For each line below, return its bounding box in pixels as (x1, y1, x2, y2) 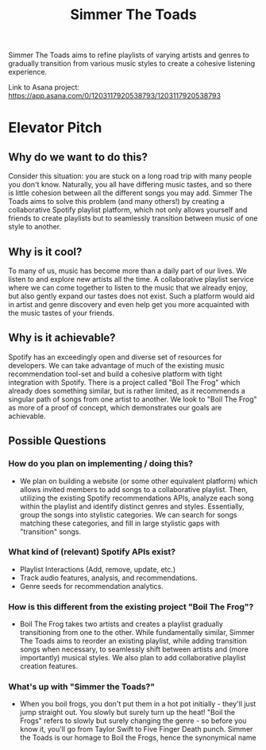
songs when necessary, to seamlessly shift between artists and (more (19, 644, 249, 654)
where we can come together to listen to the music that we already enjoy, (8, 283, 249, 292)
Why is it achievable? (8, 331, 117, 344)
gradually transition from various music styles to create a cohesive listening (8, 59, 256, 68)
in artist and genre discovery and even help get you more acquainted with (8, 300, 250, 309)
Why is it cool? (8, 244, 83, 259)
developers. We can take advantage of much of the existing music (8, 360, 225, 370)
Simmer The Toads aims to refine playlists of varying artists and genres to (8, 50, 250, 60)
